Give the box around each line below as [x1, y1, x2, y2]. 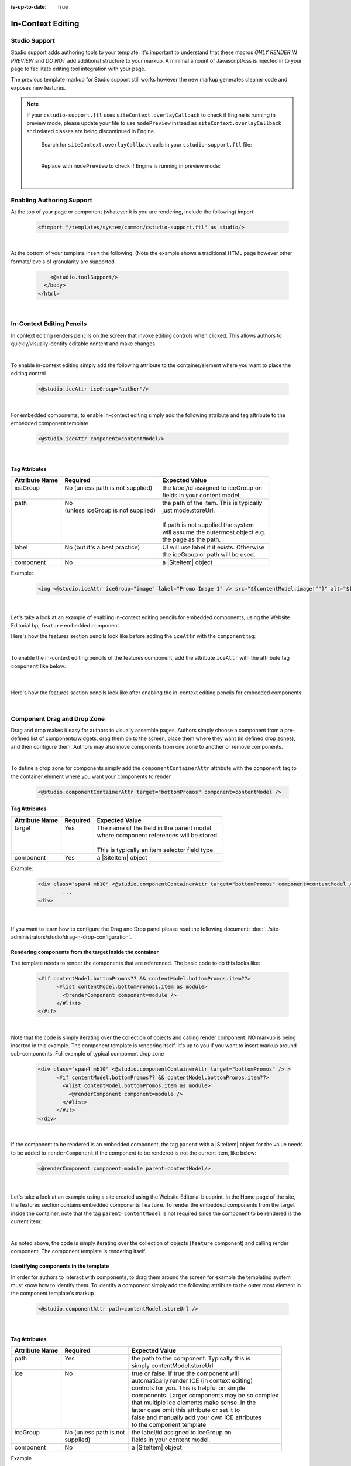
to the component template [132, 1420, 207, 1428]
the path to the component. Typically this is [132, 1354, 251, 1362]
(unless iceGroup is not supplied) [64, 506, 156, 514]
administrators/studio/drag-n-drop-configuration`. [11, 934, 132, 941]
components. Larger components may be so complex [132, 1391, 279, 1399]
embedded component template [11, 419, 89, 426]
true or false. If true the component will [132, 1369, 239, 1377]
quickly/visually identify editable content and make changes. [11, 340, 157, 347]
